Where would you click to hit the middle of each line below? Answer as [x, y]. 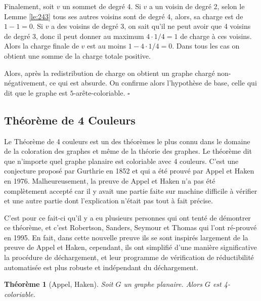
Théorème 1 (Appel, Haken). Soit [59, 284]
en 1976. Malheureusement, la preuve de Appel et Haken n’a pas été [110, 180]
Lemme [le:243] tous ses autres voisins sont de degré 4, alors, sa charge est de [124, 16]
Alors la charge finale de [41, 46]
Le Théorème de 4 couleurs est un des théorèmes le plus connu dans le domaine [127, 141]
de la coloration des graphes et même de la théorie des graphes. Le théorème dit [128, 151]
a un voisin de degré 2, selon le [197, 6]
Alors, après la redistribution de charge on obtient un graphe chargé [110, 73]
